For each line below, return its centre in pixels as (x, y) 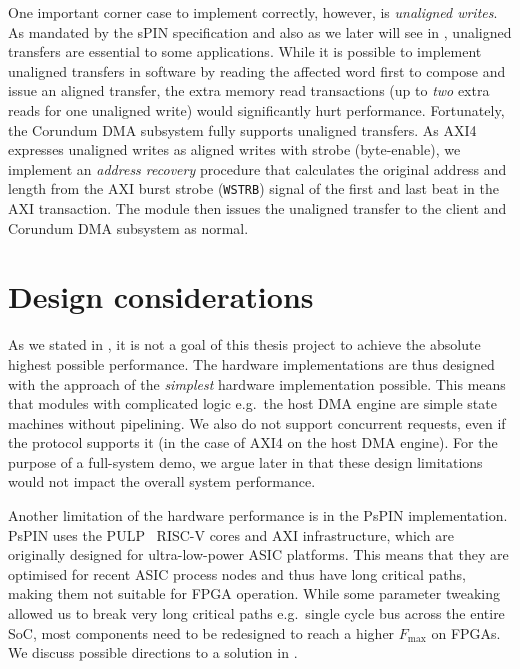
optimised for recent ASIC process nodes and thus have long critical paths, (237, 573)
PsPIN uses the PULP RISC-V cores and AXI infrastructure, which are (231, 534)
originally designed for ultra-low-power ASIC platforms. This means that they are (258, 554)
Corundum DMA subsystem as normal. (128, 227)
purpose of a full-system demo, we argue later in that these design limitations (245, 461)
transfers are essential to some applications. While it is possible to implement (245, 51)
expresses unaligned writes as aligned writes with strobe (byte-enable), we (234, 149)
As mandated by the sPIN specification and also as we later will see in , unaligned (260, 31)
